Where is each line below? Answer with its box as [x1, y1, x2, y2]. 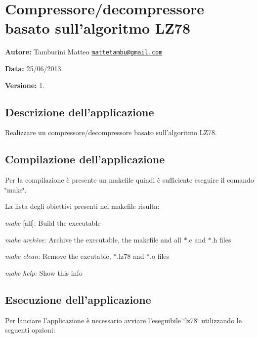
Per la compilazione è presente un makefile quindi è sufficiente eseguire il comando [5, 175, 254, 185]
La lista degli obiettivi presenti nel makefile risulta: [5, 201, 160, 211]
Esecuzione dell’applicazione [5, 291, 151, 307]
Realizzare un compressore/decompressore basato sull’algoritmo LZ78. [5, 127, 217, 138]
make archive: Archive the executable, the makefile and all [5, 234, 181, 244]
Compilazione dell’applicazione [5, 151, 165, 167]
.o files [150, 251, 170, 261]
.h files [211, 234, 231, 244]
